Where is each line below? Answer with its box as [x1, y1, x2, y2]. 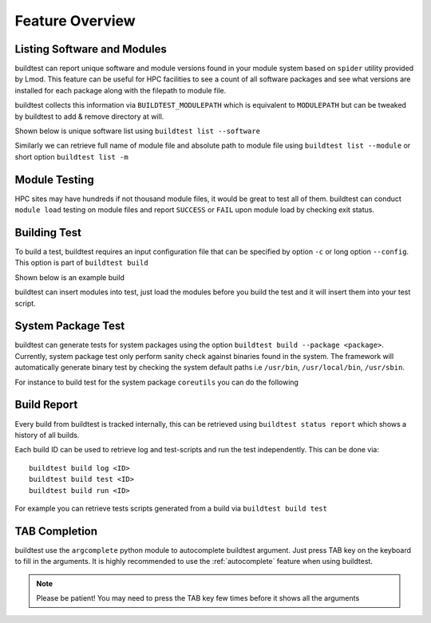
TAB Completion [14, 524, 98, 538]
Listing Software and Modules [14, 42, 167, 56]
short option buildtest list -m [14, 152, 129, 161]
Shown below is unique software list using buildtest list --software [14, 126, 261, 136]
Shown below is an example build [14, 272, 125, 282]
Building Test [14, 226, 81, 239]
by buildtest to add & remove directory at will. [14, 112, 164, 121]
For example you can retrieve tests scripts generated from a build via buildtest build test [14, 503, 327, 513]
